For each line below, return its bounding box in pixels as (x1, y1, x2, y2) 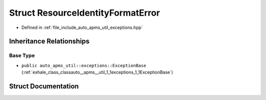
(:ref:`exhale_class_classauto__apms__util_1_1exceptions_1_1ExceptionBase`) (21, 69, 173, 75)
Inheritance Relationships (9, 37, 90, 46)
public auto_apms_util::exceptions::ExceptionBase (21, 63, 146, 68)
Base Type (9, 52, 35, 59)
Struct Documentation (9, 82, 79, 90)
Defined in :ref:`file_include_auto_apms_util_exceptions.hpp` (21, 25, 143, 30)
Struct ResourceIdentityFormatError (9, 7, 160, 18)
